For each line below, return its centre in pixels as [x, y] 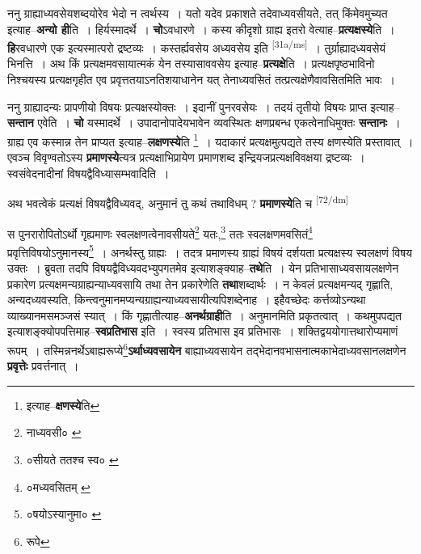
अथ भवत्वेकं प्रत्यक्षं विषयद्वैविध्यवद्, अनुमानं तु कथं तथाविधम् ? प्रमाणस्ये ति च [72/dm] [178, 202]
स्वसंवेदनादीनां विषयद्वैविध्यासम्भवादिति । [88, 173]
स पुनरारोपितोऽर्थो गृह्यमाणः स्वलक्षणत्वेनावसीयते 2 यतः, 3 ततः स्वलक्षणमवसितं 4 [160, 232]
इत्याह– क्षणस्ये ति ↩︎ [63, 405]
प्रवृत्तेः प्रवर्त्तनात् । [43, 366]
